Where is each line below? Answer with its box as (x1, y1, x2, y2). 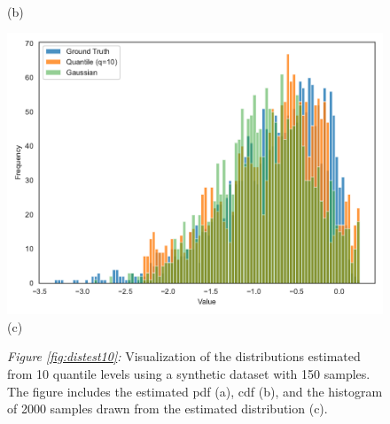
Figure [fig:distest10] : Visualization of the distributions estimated (7, 347, 361, 366)
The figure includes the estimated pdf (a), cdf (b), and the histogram (7, 382, 383, 400)
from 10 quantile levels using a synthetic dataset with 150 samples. (7, 364, 370, 382)
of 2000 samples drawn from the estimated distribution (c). (7, 399, 328, 418)
